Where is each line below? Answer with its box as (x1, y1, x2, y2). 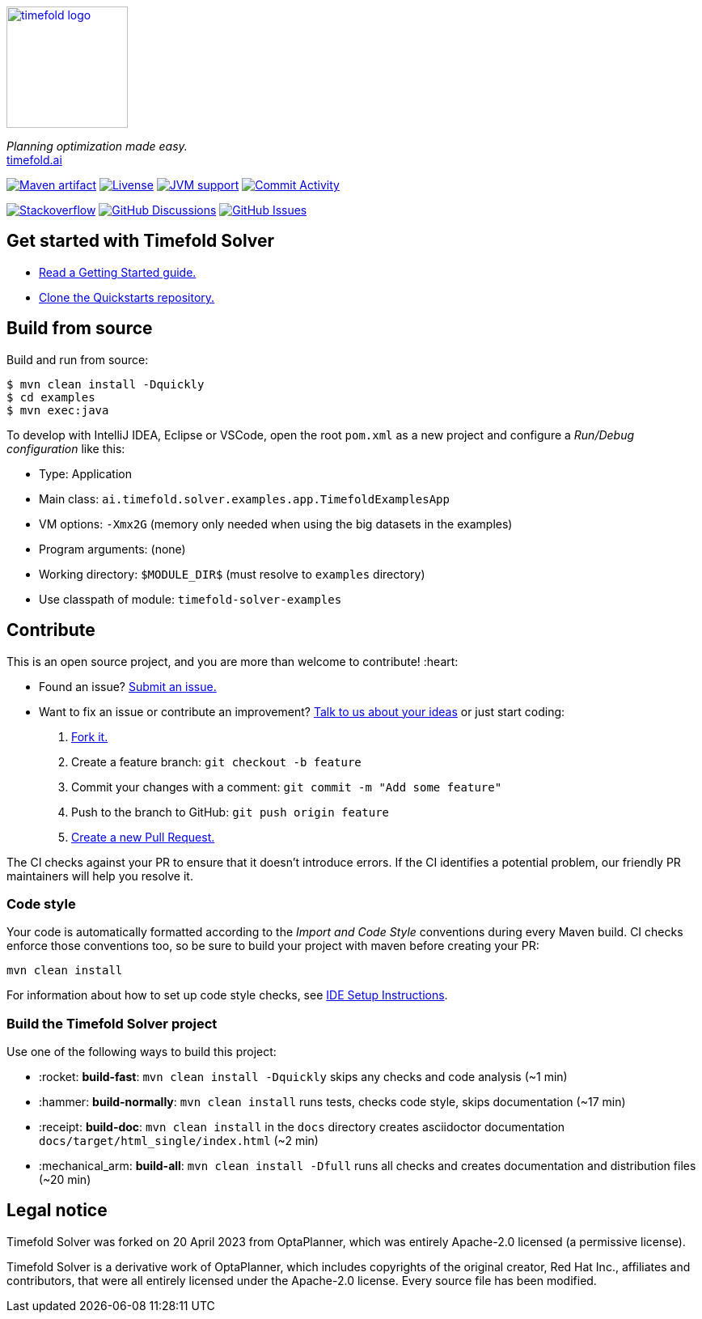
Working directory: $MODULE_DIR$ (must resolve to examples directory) (39, 566, 425, 581)
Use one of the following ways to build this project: (6, 1045, 277, 1059)
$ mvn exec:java (6, 403, 109, 417)
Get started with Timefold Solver (6, 231, 275, 252)
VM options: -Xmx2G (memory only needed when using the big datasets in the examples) (39, 516, 513, 531)
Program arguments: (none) (39, 541, 186, 556)
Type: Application (39, 466, 132, 481)
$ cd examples (6, 390, 95, 404)
